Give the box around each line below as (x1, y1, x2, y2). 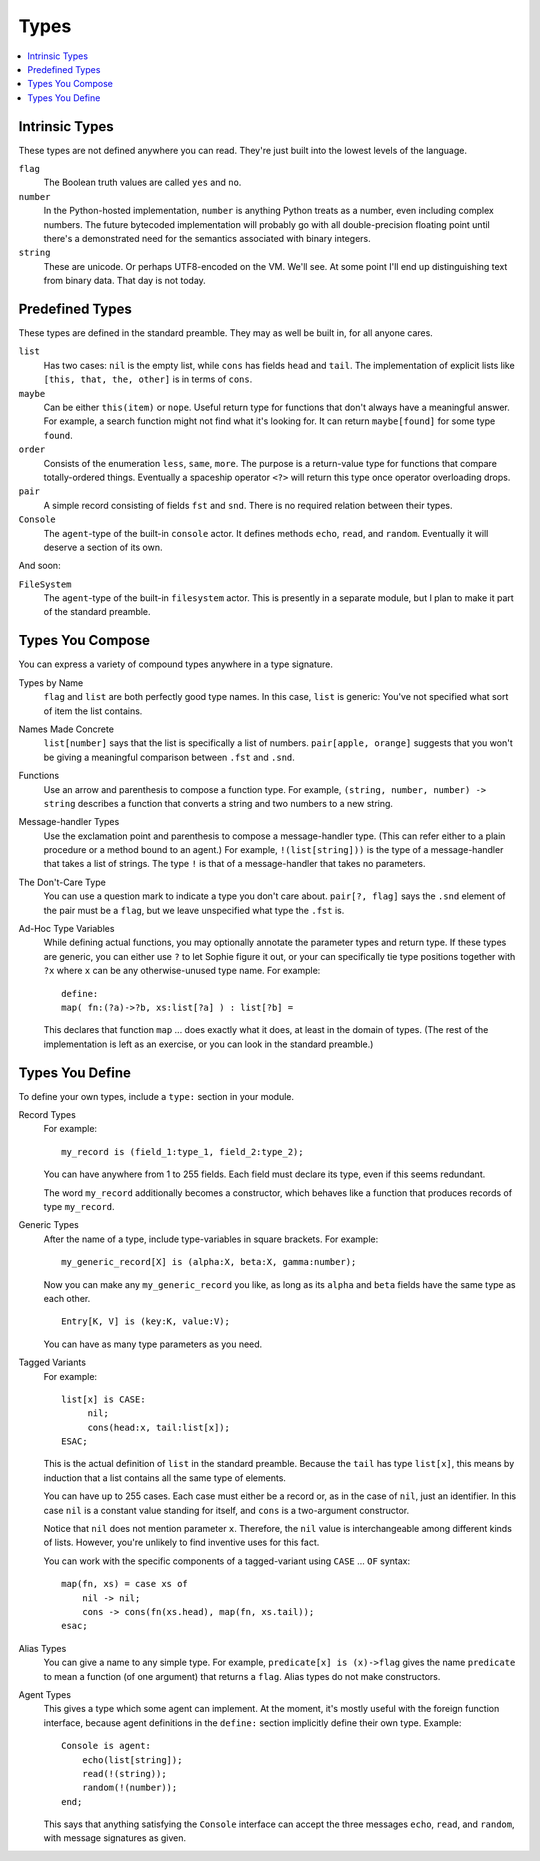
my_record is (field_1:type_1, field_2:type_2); (61, 1146, 304, 1157)
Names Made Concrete (18, 723, 115, 735)
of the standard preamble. (43, 606, 151, 618)
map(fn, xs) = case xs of (61, 1578, 189, 1590)
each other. (43, 1292, 91, 1304)
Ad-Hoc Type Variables (18, 923, 115, 935)
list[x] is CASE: (61, 1393, 146, 1405)
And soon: (18, 560, 61, 572)
